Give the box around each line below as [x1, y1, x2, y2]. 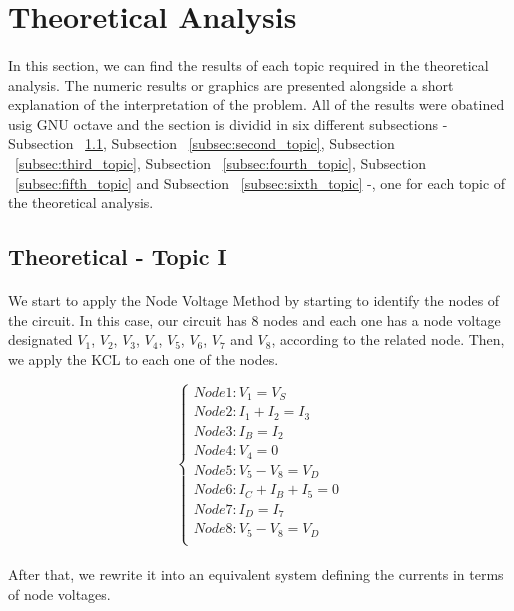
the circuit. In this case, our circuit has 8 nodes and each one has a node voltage [8, 309, 501, 330]
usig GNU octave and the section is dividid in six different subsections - [8, 113, 448, 134]
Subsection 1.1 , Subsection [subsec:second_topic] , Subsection [8, 133, 395, 154]
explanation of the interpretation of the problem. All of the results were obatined [8, 94, 505, 115]
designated [8, 329, 73, 350]
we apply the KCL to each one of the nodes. [8, 348, 279, 369]
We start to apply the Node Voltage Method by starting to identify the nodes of [8, 290, 500, 311]
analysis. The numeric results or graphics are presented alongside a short [8, 74, 454, 95]
